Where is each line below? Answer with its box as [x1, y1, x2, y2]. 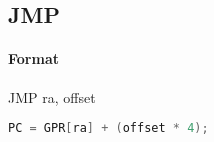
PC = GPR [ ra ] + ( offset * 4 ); [8, 121, 209, 136]
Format [8, 48, 59, 69]
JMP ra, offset [8, 86, 96, 107]
